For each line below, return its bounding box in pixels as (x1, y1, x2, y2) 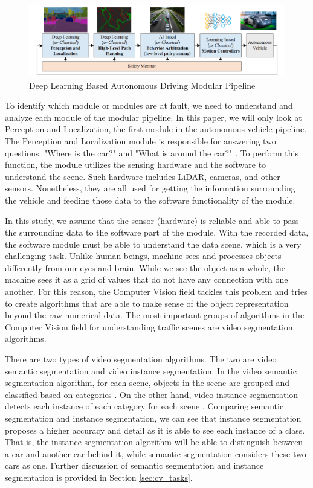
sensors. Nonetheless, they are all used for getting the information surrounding (5, 182, 295, 194)
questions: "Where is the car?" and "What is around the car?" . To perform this (5, 146, 298, 159)
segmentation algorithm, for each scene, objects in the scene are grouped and (5, 376, 289, 389)
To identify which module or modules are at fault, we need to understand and (5, 99, 293, 112)
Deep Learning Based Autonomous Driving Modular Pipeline (29, 79, 256, 91)
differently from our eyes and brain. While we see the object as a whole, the (5, 261, 285, 274)
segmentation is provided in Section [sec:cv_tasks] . (5, 470, 193, 483)
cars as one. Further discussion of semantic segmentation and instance (5, 459, 264, 472)
